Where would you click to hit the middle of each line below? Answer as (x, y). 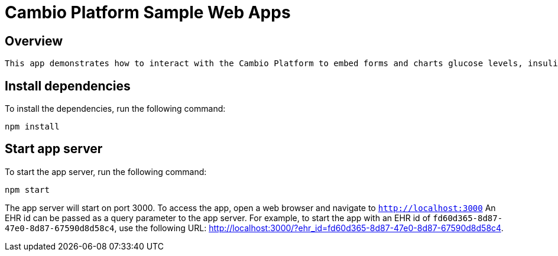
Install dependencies (68, 86)
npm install (32, 127)
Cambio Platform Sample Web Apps (148, 12)
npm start (27, 189)
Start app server (54, 149)
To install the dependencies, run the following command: (115, 109)
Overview (34, 41)
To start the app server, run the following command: (106, 171)
